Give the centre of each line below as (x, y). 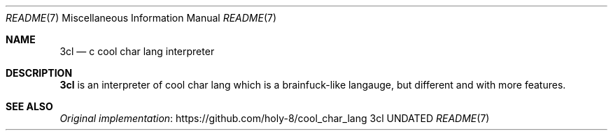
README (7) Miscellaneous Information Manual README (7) (141, 18)
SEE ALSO (29, 106)
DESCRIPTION (39, 73)
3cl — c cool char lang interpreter (137, 51)
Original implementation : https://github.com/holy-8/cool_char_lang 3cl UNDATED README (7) (275, 118)
